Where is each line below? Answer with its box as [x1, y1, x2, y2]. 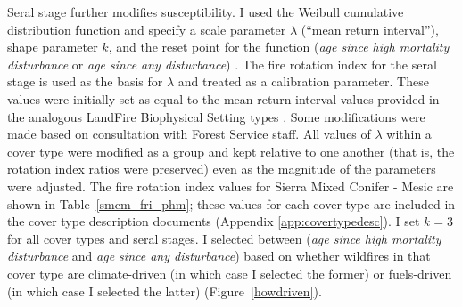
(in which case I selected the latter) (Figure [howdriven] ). [7, 281, 322, 300]
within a [386, 125, 432, 143]
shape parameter [7, 37, 98, 56]
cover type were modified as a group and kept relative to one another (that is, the [7, 141, 455, 160]
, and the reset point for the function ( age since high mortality [108, 37, 450, 56]
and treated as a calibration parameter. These [177, 72, 429, 91]
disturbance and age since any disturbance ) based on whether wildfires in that [7, 246, 431, 265]
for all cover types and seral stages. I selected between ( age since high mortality [7, 229, 441, 247]
